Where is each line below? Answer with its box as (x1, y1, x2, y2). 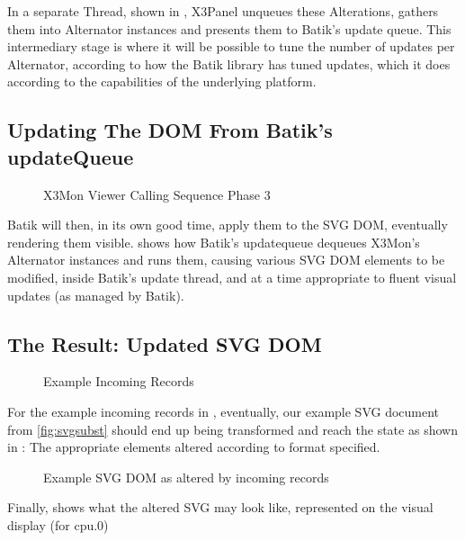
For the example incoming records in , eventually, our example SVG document (7, 401, 440, 420)
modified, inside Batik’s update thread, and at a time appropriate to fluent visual (7, 267, 457, 286)
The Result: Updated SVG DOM (7, 329, 322, 357)
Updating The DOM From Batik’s (7, 116, 333, 144)
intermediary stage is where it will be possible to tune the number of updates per (7, 37, 455, 56)
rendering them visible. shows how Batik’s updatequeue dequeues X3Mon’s (7, 232, 420, 251)
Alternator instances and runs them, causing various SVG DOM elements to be (7, 250, 445, 269)
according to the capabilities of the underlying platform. (7, 72, 317, 91)
